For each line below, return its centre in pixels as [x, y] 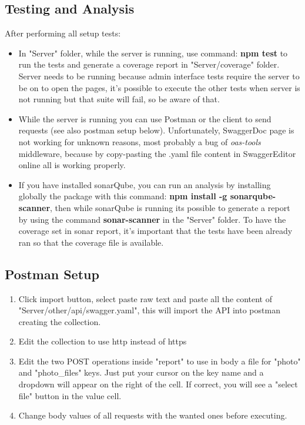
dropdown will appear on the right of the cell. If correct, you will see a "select [158, 384]
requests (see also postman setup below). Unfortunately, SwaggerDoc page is [156, 130]
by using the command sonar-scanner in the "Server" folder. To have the [152, 219]
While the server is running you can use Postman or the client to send [145, 118]
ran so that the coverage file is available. [91, 242]
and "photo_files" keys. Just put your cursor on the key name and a [141, 372]
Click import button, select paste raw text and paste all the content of [145, 298]
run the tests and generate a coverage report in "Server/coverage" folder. [149, 64]
